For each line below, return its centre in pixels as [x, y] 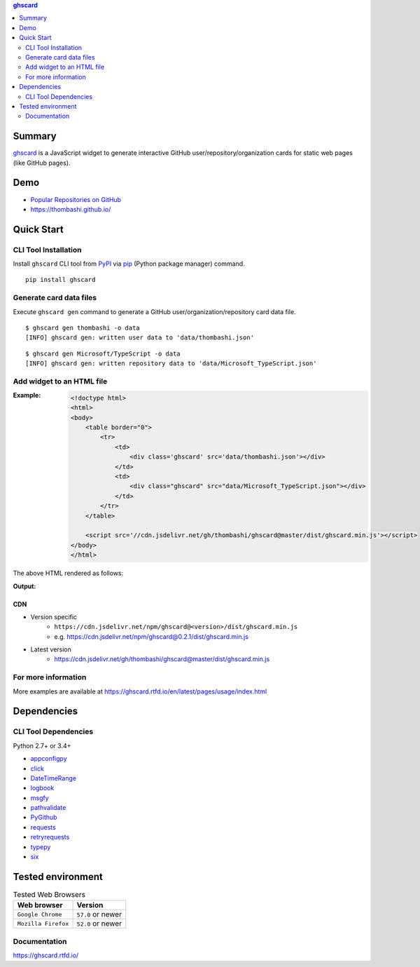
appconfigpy [49, 759]
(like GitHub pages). [42, 163]
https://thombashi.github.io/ [71, 209]
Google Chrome [40, 914]
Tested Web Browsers [49, 895]
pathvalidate [48, 808]
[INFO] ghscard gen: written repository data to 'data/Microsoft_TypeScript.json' [171, 364]
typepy [41, 847]
